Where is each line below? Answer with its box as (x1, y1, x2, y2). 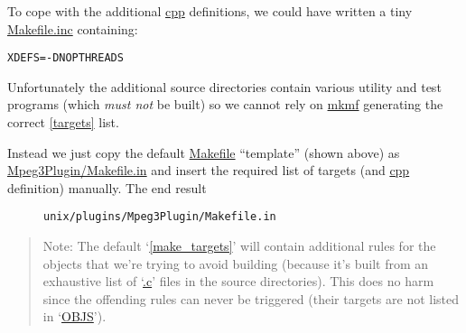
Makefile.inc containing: (7, 19, 138, 38)
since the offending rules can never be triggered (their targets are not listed (42, 289, 460, 308)
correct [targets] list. (7, 113, 119, 132)
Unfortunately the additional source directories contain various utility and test (7, 77, 442, 96)
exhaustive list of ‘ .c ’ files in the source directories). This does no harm (42, 272, 434, 291)
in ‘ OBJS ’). (42, 307, 107, 326)
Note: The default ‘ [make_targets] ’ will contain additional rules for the (42, 236, 436, 255)
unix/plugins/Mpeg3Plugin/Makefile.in (43, 210, 276, 224)
